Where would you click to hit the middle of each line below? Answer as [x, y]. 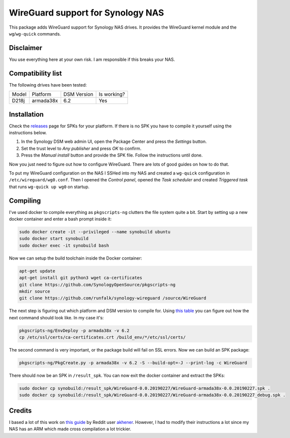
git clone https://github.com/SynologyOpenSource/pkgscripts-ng [97, 285]
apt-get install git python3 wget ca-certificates [81, 278]
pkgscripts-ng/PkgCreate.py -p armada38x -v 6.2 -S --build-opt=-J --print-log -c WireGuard [133, 363]
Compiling [25, 201]
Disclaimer [26, 48]
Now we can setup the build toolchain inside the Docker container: [76, 258]
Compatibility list [35, 73]
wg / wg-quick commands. [35, 34]
